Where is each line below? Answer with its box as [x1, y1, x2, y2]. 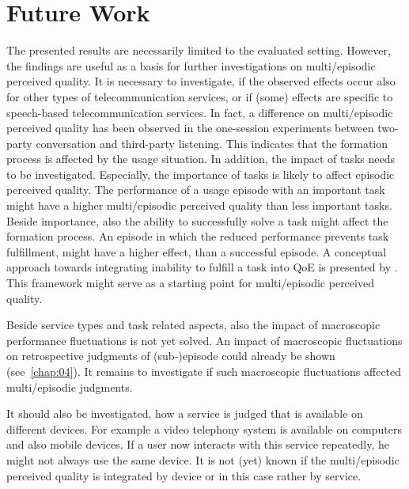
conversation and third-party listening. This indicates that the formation [36, 135, 388, 151]
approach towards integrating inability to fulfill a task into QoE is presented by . [6, 259, 398, 275]
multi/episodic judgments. [6, 378, 133, 395]
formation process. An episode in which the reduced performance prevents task [6, 228, 389, 244]
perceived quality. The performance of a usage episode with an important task [6, 181, 385, 198]
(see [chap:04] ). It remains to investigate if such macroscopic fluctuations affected [6, 363, 402, 379]
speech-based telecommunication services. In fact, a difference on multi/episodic [6, 104, 393, 120]
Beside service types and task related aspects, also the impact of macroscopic [6, 317, 381, 333]
